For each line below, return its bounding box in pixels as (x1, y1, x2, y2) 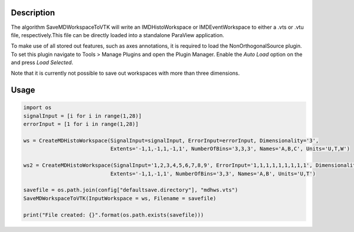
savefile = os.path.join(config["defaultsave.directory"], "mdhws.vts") (23, 187, 238, 194)
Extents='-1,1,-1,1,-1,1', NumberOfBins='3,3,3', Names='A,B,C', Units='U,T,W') (110, 145, 350, 153)
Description (11, 8, 55, 18)
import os (23, 104, 52, 111)
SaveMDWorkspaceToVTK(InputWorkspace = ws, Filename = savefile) (23, 195, 217, 201)
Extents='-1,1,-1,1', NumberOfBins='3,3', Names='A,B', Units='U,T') (110, 170, 316, 177)
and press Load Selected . (11, 59, 74, 66)
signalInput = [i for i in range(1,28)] (23, 112, 142, 119)
